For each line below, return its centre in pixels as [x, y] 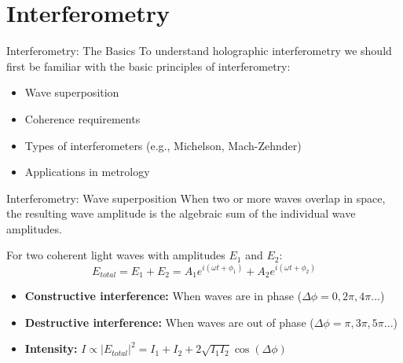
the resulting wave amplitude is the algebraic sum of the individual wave [181, 213]
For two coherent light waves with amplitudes [116, 255]
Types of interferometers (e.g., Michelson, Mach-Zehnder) [163, 145]
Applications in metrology [87, 172]
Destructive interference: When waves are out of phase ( [169, 322]
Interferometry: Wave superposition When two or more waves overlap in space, [196, 198]
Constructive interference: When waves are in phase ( [163, 296]
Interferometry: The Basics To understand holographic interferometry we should [199, 51]
